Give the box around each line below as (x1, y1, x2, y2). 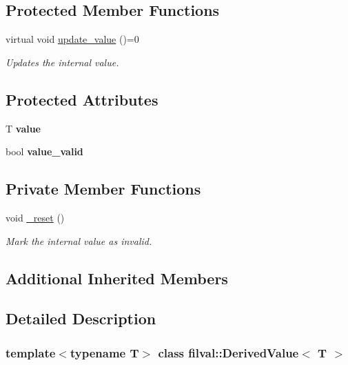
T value (6, 121, 41, 135)
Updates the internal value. (6, 55, 119, 69)
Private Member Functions (6, 178, 201, 199)
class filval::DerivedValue (158, 344, 299, 361)
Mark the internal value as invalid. (6, 233, 152, 248)
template (6, 344, 56, 361)
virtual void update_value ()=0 (6, 32, 139, 46)
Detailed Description (6, 308, 156, 329)
